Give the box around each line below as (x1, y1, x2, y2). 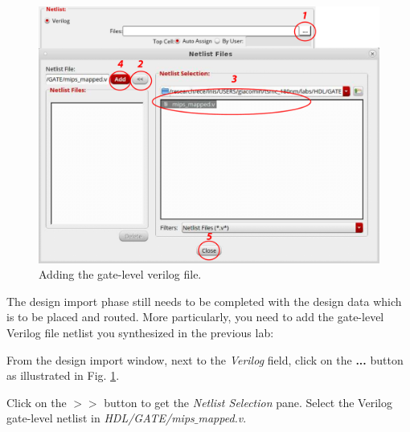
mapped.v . (198, 410, 247, 426)
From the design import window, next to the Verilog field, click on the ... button (6, 351, 404, 368)
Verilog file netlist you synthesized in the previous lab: (6, 324, 274, 341)
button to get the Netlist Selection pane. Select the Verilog (104, 393, 392, 410)
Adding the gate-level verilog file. (39, 266, 202, 283)
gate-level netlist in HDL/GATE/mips (6, 410, 195, 426)
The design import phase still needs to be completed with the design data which (6, 292, 402, 309)
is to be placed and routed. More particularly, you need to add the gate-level (6, 308, 384, 325)
